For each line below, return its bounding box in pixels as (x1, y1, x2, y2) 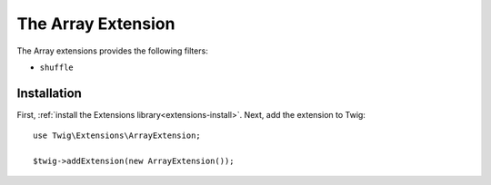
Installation (16, 85, 82, 101)
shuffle (39, 62, 75, 73)
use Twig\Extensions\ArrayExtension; (33, 131, 202, 141)
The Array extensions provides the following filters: (16, 45, 208, 56)
